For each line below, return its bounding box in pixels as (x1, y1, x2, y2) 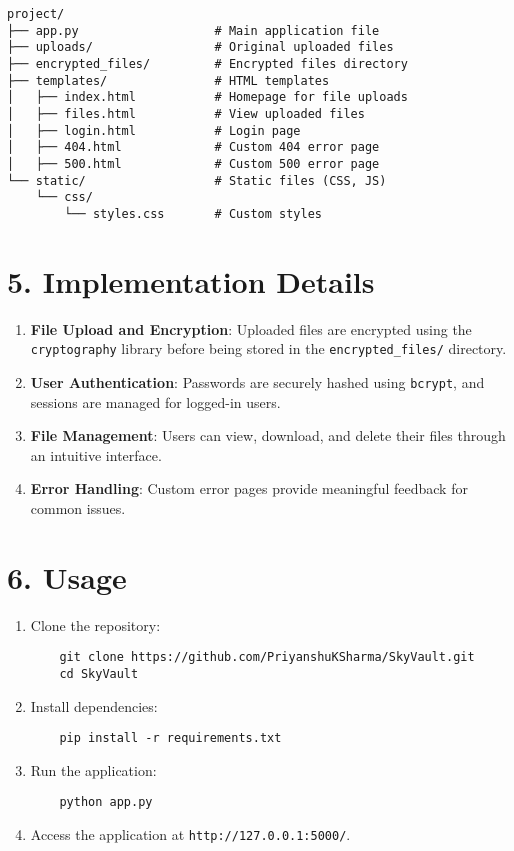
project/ (7, 7, 65, 21)
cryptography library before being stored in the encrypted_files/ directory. (30, 338, 507, 359)
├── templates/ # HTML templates (7, 73, 330, 88)
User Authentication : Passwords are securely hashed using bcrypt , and (30, 371, 485, 392)
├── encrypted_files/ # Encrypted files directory (7, 56, 408, 71)
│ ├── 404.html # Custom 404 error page (7, 140, 380, 155)
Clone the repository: (30, 614, 161, 635)
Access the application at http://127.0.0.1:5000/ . (30, 824, 351, 845)
